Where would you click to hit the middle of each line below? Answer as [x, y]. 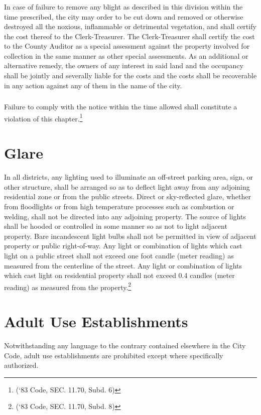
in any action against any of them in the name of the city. [93, 85]
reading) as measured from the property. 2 [68, 286]
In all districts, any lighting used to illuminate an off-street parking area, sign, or [129, 177]
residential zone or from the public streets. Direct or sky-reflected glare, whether [127, 196]
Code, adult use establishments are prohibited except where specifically [114, 355]
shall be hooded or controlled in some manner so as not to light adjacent [116, 226]
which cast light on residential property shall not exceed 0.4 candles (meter [119, 275]
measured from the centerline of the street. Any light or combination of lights [123, 265]
